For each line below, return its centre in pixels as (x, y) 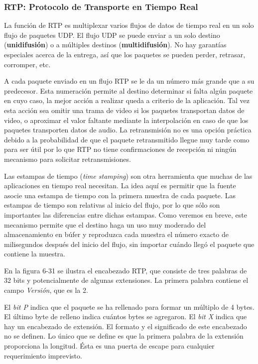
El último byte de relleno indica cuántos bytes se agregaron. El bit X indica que (126, 316)
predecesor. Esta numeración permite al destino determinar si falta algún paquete (129, 90)
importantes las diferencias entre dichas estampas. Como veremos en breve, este (126, 214)
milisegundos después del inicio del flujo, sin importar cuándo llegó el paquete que (129, 244)
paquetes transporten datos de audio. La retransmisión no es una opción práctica (128, 130)
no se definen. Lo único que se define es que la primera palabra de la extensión (124, 336)
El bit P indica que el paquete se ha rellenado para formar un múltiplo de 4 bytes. (129, 306)
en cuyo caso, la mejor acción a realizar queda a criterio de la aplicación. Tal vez (127, 100)
